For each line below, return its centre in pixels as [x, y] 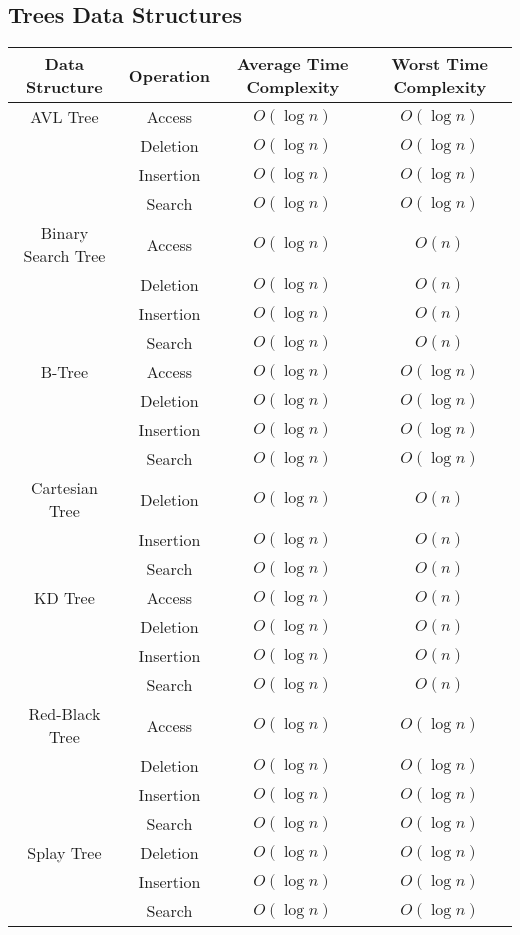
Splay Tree [64, 853]
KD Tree [64, 598]
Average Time [293, 64]
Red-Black [64, 714]
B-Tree [64, 372]
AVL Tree [64, 117]
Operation [169, 75]
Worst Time [440, 64]
